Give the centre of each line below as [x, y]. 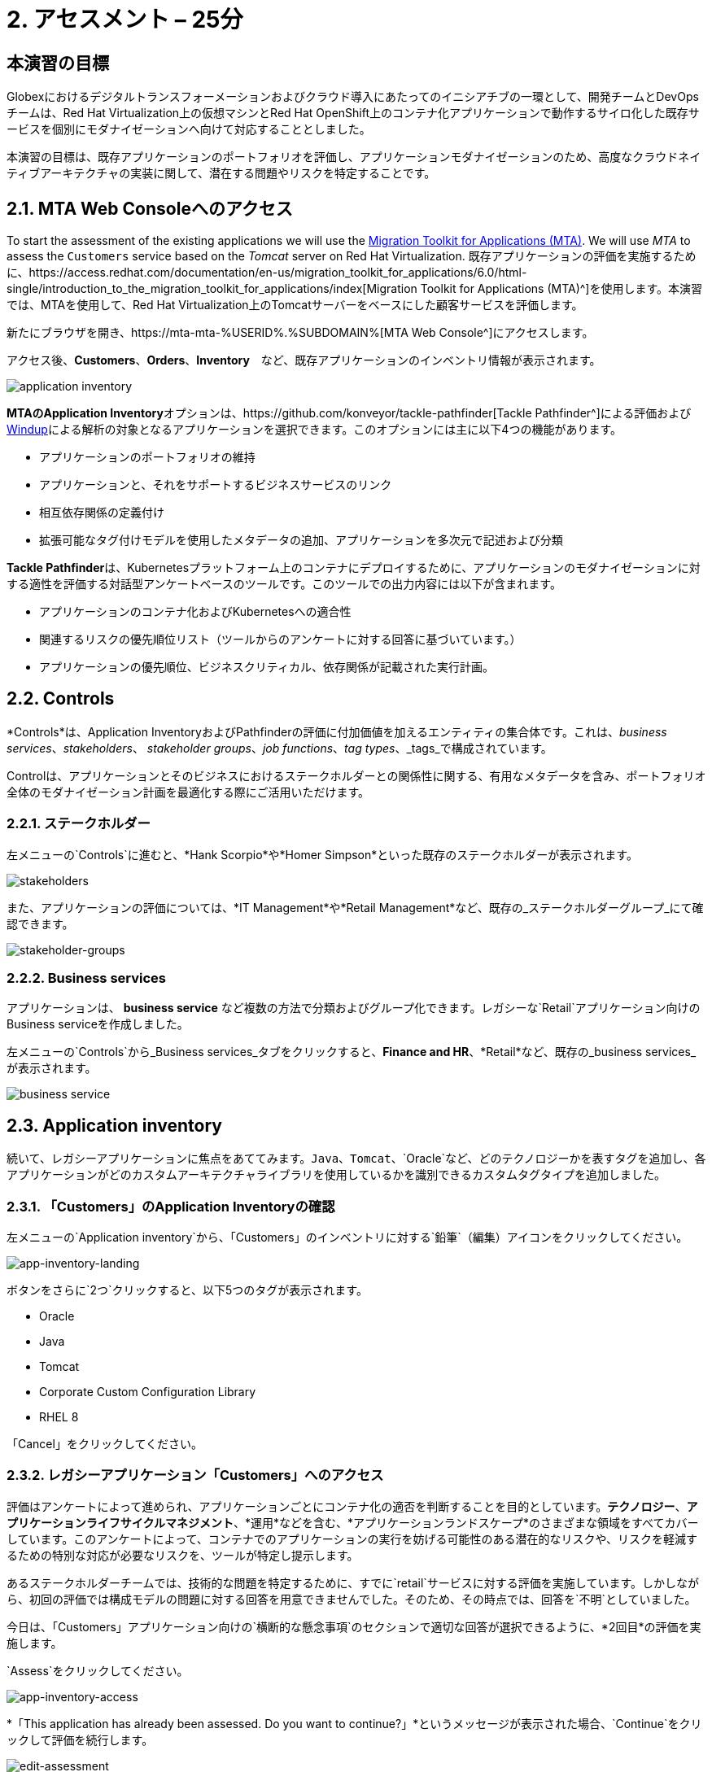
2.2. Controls [61, 699]
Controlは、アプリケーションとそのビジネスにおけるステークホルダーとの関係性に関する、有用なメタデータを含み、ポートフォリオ [356, 775]
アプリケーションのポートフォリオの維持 [147, 457]
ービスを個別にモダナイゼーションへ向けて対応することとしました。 [189, 129]
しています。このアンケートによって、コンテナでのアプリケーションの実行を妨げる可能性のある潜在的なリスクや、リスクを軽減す [352, 1538]
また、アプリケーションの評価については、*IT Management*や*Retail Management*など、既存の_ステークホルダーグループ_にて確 [355, 907]
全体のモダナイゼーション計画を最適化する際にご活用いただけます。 [188, 792]
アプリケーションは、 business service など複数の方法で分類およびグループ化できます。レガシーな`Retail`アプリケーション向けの [354, 1008]
